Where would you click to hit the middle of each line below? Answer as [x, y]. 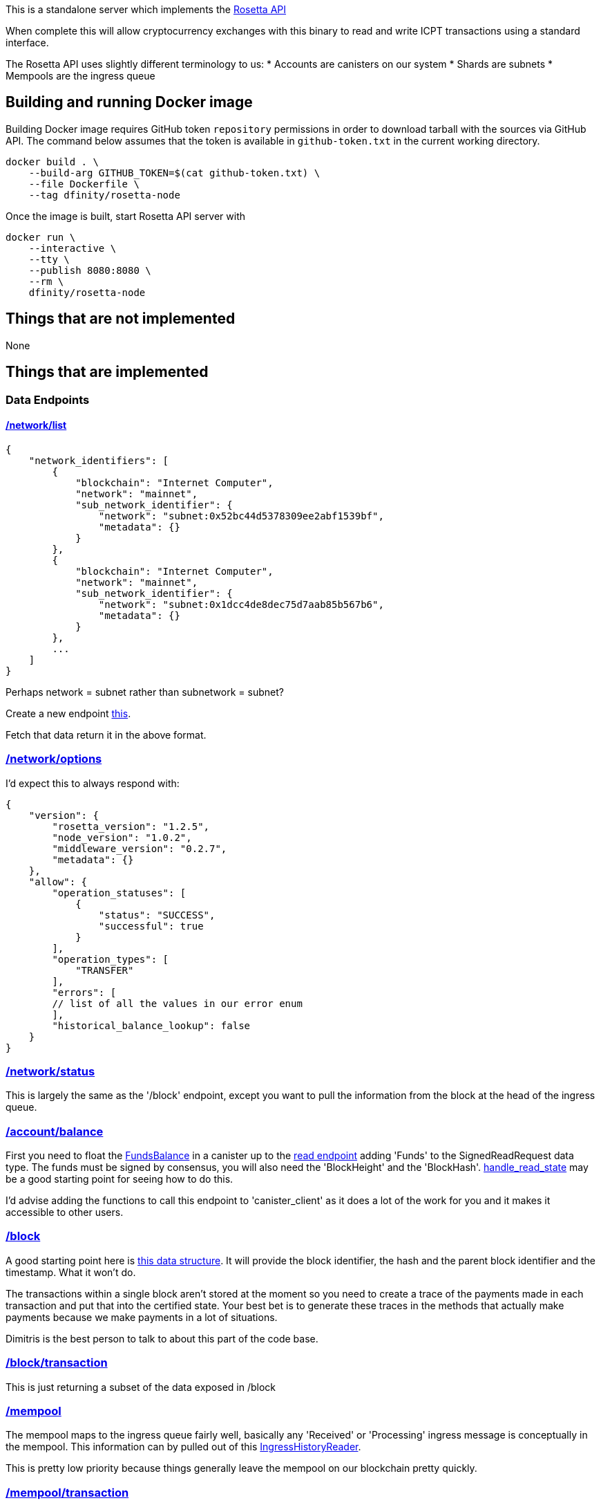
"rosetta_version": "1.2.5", [131, 826]
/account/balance [55, 1131]
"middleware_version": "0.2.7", [140, 848]
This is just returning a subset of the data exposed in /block [141, 1387]
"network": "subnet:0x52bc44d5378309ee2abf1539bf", [241, 516]
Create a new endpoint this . [68, 713]
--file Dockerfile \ [84, 184]
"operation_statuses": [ [119, 893]
